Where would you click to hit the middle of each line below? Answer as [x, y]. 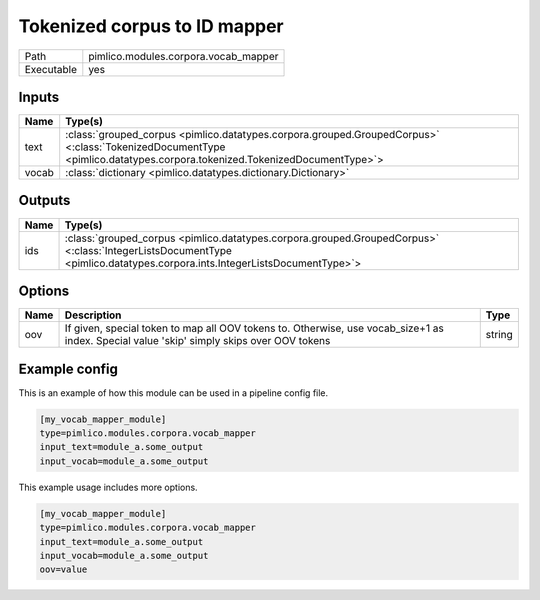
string [499, 335]
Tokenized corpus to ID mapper [151, 26]
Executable [50, 69]
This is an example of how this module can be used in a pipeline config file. [173, 392]
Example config [68, 368]
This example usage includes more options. [108, 487]
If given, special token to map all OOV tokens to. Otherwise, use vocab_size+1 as [254, 328]
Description [93, 315]
